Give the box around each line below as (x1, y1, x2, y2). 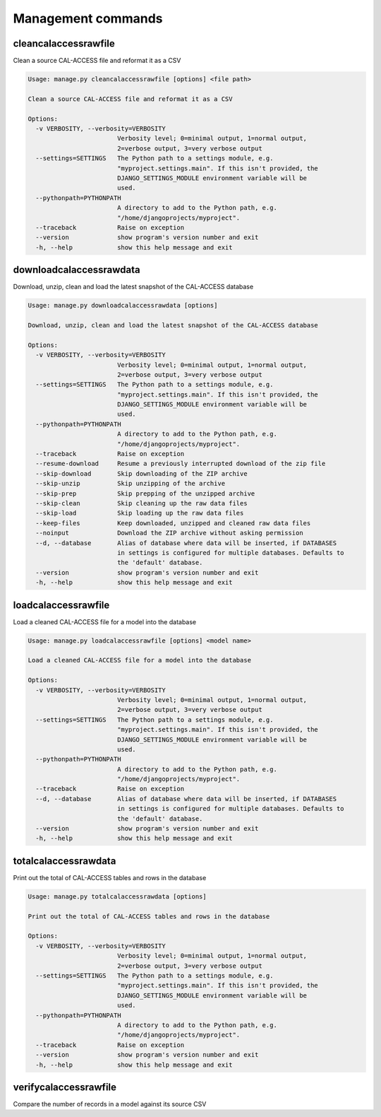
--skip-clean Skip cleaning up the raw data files (35, 499, 248, 507)
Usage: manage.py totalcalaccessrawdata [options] (28, 892, 207, 901)
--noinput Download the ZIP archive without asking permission (35, 529, 303, 537)
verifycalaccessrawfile (13, 1081, 116, 1093)
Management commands (13, 11, 163, 26)
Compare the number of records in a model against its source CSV (13, 1100, 207, 1109)
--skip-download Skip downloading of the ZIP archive (35, 469, 248, 477)
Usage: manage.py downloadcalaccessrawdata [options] (28, 301, 218, 310)
